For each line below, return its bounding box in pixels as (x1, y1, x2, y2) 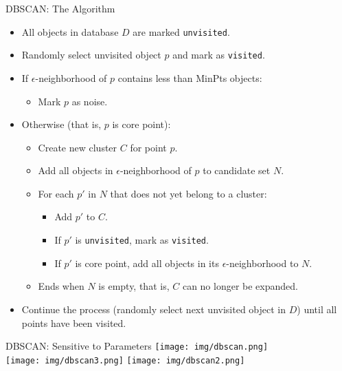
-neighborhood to (226, 255, 299, 270)
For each (38, 186, 74, 200)
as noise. (71, 94, 108, 108)
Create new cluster (38, 140, 117, 154)
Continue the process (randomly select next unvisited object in (21, 301, 286, 316)
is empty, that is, (98, 279, 170, 293)
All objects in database (21, 24, 119, 39)
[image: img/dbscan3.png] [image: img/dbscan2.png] (5, 355, 245, 365)
